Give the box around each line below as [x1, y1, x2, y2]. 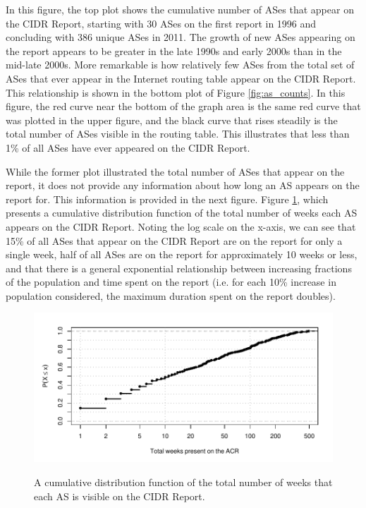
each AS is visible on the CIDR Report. [34, 488, 205, 503]
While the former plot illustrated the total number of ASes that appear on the [6, 164, 345, 179]
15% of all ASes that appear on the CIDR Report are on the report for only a [6, 233, 343, 248]
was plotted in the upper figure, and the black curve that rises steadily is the [6, 112, 338, 127]
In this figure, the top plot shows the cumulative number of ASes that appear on [6, 2, 354, 16]
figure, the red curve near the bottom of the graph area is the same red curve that [6, 99, 361, 114]
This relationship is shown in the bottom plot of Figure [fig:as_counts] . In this [6, 85, 346, 99]
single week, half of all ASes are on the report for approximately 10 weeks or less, [6, 247, 358, 262]
